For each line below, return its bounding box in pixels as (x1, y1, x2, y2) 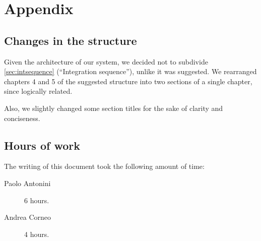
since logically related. (4, 86, 73, 96)
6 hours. (24, 195, 49, 205)
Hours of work (4, 137, 80, 153)
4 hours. (24, 228, 49, 239)
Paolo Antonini (4, 177, 51, 188)
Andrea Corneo (4, 212, 51, 222)
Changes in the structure (4, 32, 137, 48)
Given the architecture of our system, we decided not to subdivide (4, 56, 208, 67)
